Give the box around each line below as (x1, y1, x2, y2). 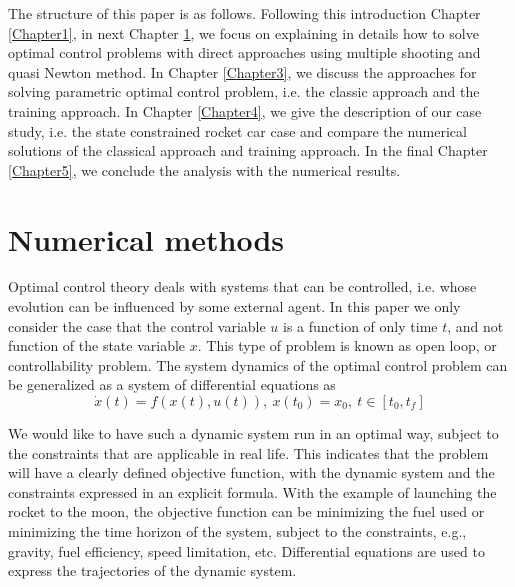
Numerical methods (8, 218, 285, 259)
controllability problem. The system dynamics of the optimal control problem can (8, 354, 508, 375)
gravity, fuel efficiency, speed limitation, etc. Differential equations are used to (8, 540, 485, 561)
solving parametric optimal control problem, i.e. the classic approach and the (8, 81, 480, 102)
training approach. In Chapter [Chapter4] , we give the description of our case (8, 100, 482, 121)
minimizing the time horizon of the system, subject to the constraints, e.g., (8, 521, 467, 541)
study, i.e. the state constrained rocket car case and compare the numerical (8, 120, 467, 141)
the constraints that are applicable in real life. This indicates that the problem (8, 442, 489, 463)
